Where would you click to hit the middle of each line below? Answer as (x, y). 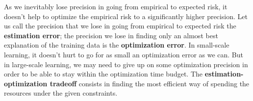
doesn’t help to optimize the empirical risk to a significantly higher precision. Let (126, 16)
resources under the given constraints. (61, 93)
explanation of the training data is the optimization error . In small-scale (117, 45)
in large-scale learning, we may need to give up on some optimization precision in (126, 64)
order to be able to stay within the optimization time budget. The (103, 74)
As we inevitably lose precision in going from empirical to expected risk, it (116, 6)
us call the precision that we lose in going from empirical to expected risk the (120, 26)
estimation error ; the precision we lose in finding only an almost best (111, 35)
